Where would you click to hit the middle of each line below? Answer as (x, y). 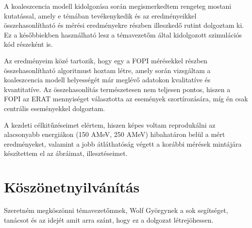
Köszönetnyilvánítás (72, 187)
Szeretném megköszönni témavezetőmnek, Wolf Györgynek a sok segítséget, (116, 210)
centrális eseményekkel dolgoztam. (55, 108)
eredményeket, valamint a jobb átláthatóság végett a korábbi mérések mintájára (123, 143)
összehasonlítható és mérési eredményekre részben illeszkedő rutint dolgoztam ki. (124, 25)
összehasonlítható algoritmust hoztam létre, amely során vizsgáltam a (107, 70)
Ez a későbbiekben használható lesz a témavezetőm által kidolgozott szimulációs (123, 34)
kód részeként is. (28, 44)
